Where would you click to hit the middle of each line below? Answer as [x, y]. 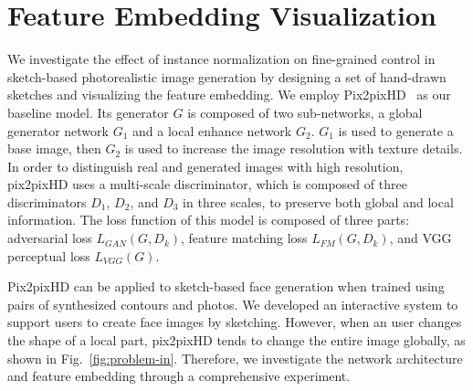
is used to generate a [396, 130]
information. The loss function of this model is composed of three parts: [209, 220]
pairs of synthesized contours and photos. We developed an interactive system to [233, 304]
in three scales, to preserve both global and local [318, 201]
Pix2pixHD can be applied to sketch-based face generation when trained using [226, 286]
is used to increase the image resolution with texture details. [294, 148]
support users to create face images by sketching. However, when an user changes [235, 322]
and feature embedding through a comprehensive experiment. [179, 376]
